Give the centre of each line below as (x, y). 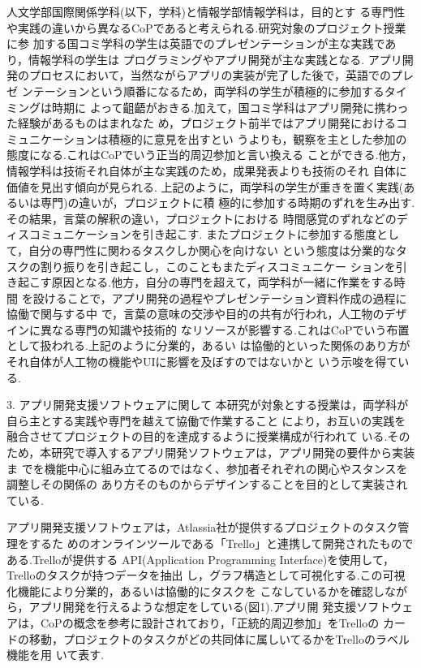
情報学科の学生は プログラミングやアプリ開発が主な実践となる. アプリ (215, 59)
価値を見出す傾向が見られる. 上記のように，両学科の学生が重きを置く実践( (205, 186)
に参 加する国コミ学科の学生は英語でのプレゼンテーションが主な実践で (196, 43)
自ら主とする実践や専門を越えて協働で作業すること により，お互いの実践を (206, 420)
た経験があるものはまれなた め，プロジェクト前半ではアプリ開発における (201, 123)
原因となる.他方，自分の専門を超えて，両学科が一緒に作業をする (223, 282)
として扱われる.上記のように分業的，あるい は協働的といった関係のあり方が (208, 345)
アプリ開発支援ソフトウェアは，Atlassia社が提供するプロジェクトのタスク (202, 527)
